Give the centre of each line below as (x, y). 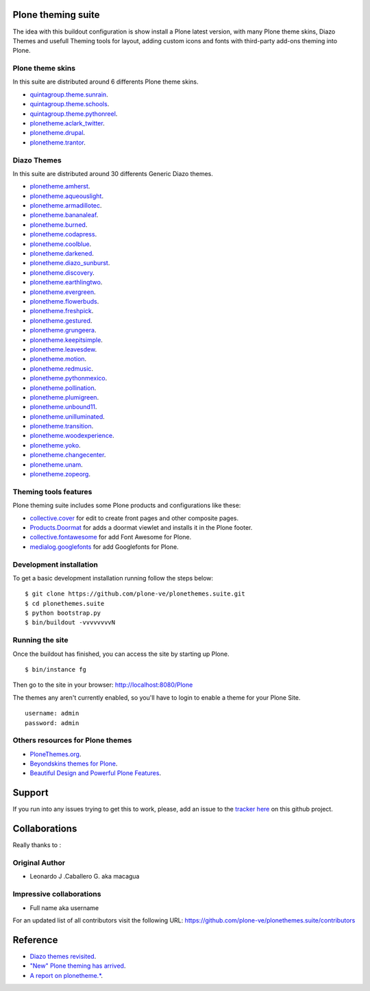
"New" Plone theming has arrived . (78, 966)
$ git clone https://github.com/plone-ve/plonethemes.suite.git (135, 594)
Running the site (40, 640)
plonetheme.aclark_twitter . (67, 123)
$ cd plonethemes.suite (65, 603)
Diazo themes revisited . (63, 956)
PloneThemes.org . (56, 754)
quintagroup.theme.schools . (70, 104)
